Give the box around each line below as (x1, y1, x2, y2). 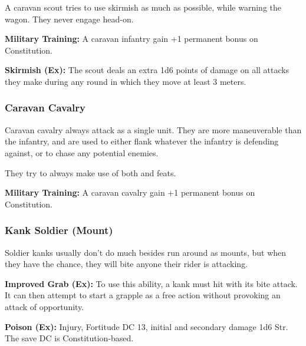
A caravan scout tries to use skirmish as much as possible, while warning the (5, 1, 282, 13)
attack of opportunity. (5, 300, 84, 312)
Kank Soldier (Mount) (5, 223, 113, 238)
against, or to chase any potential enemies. (5, 146, 159, 159)
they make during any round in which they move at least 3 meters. (5, 75, 246, 87)
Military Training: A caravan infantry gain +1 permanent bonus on (5, 32, 258, 45)
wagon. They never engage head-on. (5, 12, 134, 25)
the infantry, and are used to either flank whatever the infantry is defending (5, 135, 279, 147)
